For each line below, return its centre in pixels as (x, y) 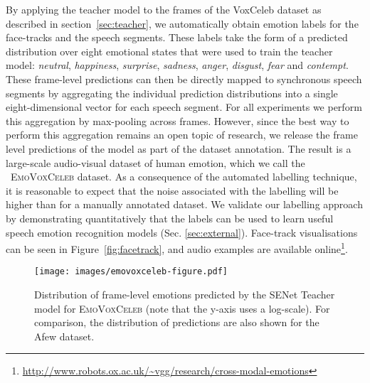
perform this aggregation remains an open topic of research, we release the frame (182, 135)
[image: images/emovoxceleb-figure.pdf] (131, 272)
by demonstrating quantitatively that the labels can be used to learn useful (170, 218)
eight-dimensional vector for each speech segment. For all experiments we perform (184, 107)
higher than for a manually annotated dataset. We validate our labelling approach (184, 204)
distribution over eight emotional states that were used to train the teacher (169, 51)
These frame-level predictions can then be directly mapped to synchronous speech (184, 79)
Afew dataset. (64, 336)
